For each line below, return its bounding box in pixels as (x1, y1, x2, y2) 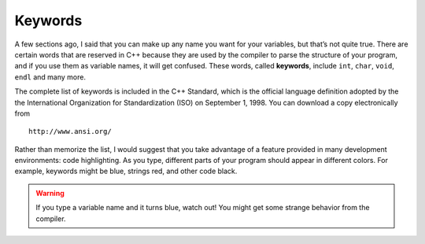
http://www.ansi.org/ (28, 127, 112, 136)
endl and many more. (14, 72, 87, 82)
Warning (35, 188, 65, 198)
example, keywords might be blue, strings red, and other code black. (14, 166, 238, 176)
